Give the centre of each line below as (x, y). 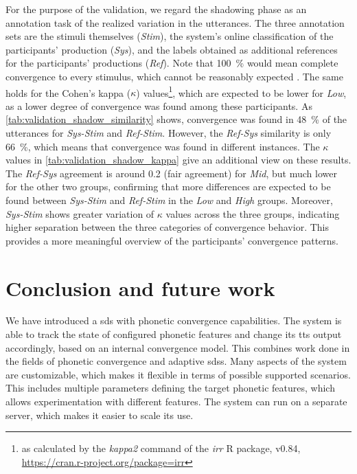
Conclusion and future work (140, 287)
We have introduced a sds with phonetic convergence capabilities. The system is (174, 320)
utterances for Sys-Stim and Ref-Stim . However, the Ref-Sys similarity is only (169, 133)
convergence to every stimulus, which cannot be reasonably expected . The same (174, 76)
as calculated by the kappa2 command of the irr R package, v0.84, (161, 448)
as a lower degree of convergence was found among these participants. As (159, 105)
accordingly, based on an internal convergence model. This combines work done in (178, 347)
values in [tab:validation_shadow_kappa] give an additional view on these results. (178, 160)
